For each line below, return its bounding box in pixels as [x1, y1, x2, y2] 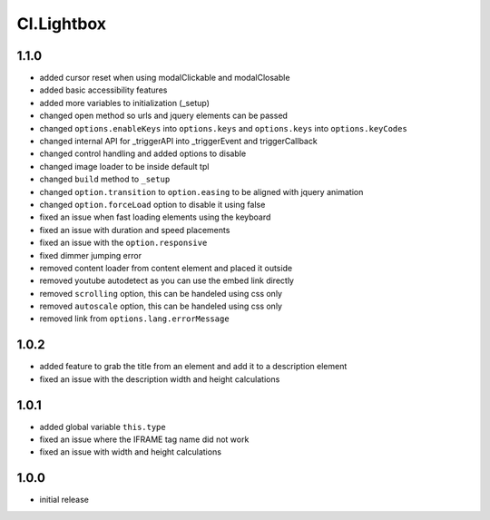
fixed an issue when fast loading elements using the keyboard [39, 211, 271, 222]
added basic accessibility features [39, 84, 168, 95]
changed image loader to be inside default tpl [39, 161, 210, 172]
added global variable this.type [39, 421, 167, 432]
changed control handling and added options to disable [39, 148, 247, 159]
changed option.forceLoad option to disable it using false [39, 199, 266, 210]
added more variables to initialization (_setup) [39, 97, 211, 108]
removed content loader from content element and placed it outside [39, 262, 293, 273]
